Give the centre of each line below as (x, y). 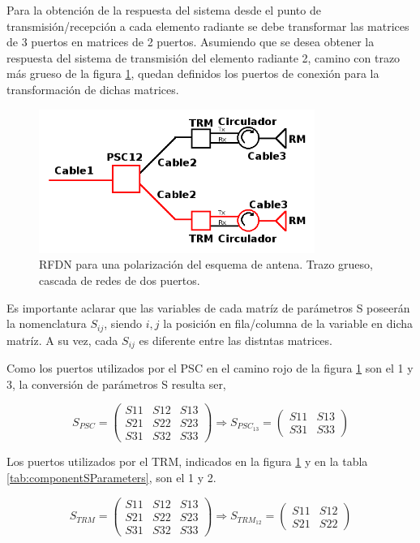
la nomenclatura (47, 323)
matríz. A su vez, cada (62, 340)
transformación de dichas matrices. (93, 89)
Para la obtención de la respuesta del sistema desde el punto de (164, 10)
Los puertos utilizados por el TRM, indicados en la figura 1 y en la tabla (187, 461)
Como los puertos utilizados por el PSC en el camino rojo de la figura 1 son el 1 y (210, 368)
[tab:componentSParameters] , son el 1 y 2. (111, 477)
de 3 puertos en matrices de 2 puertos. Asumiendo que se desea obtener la (191, 42)
